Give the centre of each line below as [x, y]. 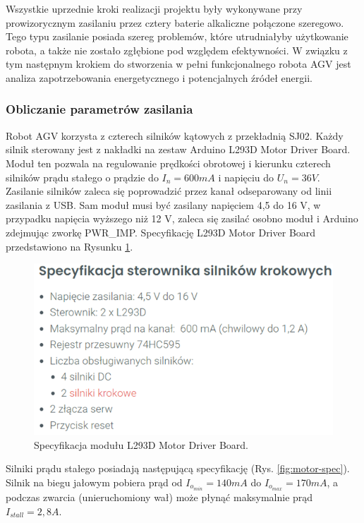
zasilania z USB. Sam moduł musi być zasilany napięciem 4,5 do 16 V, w [163, 204]
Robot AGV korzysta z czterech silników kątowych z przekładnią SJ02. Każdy [175, 135]
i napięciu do [246, 177]
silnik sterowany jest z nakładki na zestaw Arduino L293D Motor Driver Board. [178, 149]
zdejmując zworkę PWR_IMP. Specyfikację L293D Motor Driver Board [161, 232]
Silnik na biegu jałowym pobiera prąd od [94, 482]
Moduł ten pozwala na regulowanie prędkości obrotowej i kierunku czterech [168, 163]
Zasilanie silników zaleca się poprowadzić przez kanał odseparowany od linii [169, 191]
